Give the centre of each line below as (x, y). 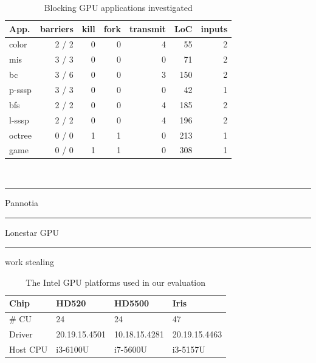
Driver (21, 334)
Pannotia (22, 203)
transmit (148, 28)
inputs (214, 28)
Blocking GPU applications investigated (118, 7)
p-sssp (20, 89)
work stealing (30, 262)
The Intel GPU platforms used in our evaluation (116, 282)
